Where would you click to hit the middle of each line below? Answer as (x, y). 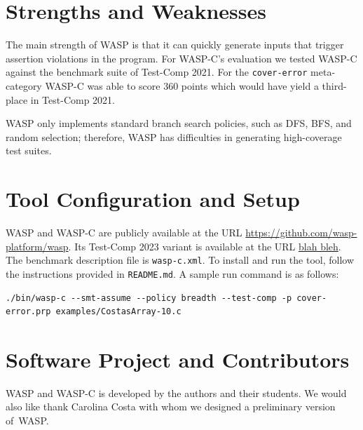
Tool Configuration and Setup (153, 199)
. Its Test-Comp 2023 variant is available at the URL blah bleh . (205, 246)
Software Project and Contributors (178, 359)
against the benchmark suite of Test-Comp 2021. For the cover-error (157, 72)
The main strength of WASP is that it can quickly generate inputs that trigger (175, 45)
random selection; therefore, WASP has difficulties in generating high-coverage (174, 136)
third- (334, 85)
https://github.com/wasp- (301, 233)
